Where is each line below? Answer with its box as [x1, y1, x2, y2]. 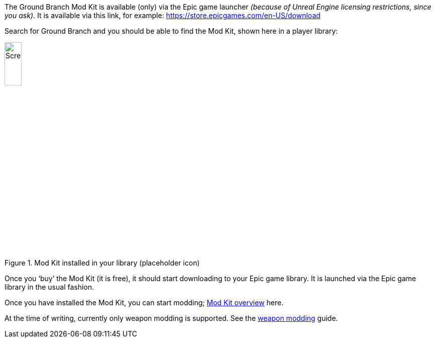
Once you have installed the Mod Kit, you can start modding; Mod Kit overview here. [5, 298, 284, 307]
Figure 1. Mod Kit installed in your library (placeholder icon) [5, 259, 200, 268]
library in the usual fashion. [5, 283, 94, 292]
